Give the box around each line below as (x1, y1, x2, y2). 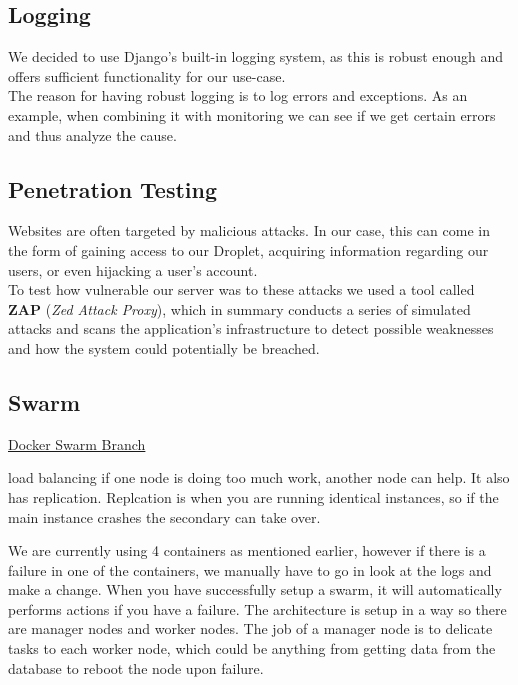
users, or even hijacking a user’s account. (8, 259, 258, 280)
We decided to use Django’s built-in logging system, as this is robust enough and (8, 46, 504, 67)
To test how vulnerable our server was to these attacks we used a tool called (8, 279, 475, 300)
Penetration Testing (8, 173, 218, 204)
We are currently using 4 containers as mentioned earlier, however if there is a (8, 540, 486, 561)
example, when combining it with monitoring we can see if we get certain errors (8, 104, 496, 125)
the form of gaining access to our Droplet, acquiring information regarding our (8, 239, 489, 260)
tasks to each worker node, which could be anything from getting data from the (8, 638, 496, 659)
